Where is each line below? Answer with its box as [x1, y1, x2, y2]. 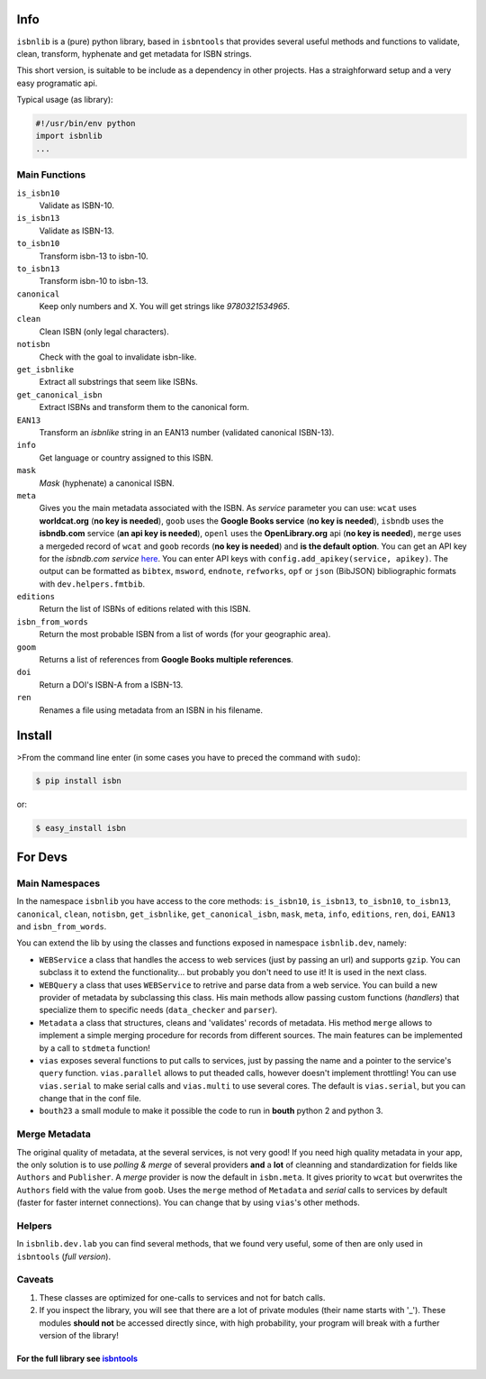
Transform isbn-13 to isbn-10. [39, 251, 148, 261]
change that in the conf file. [39, 1093, 141, 1104]
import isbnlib [35, 131, 103, 142]
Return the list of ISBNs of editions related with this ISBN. [39, 604, 251, 615]
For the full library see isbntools [16, 1353, 139, 1364]
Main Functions [16, 169, 86, 181]
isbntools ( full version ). [16, 1251, 112, 1262]
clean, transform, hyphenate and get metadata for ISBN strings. [16, 48, 252, 59]
